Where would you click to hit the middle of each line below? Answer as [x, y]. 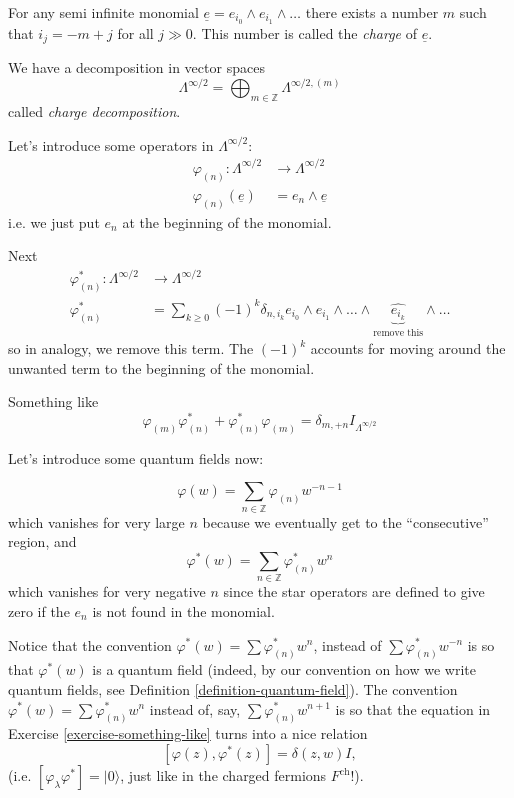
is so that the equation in [413, 708]
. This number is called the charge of [304, 32]
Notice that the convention [90, 644]
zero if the [39, 610]
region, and [42, 541]
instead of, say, [195, 708]
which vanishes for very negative [107, 591]
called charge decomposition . [94, 111]
